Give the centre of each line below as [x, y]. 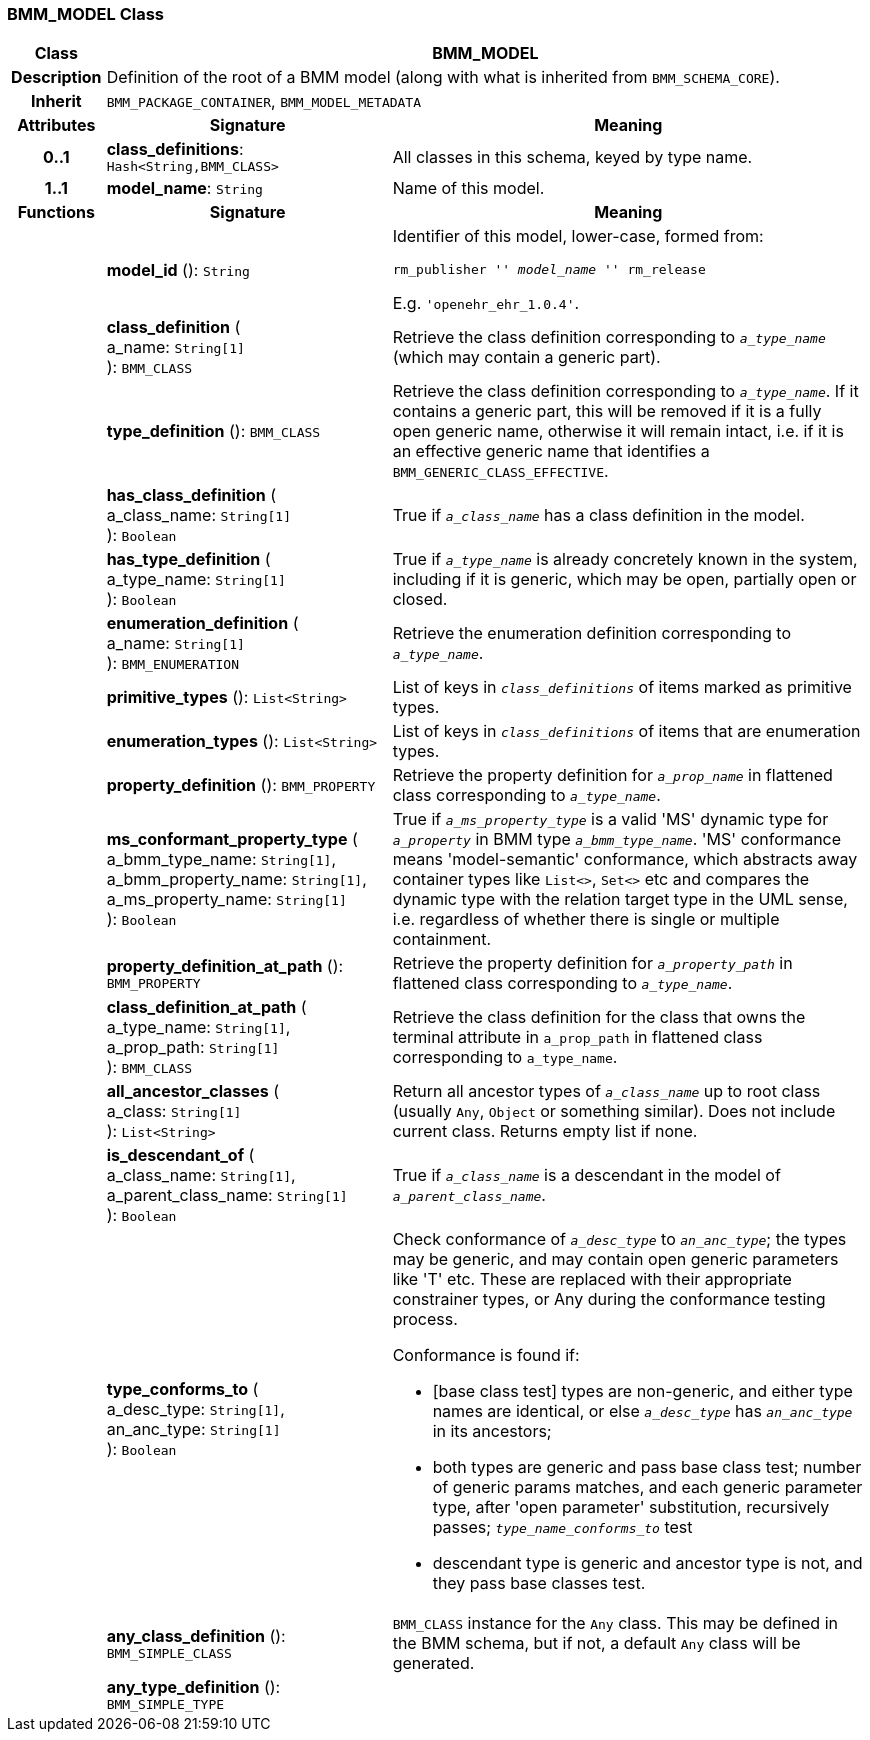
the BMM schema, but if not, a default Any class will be [596, 1643]
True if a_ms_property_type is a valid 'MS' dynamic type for [610, 819]
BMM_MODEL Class [86, 14]
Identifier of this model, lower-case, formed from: [578, 236]
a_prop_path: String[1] [193, 1047]
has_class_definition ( [191, 495]
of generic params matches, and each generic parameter [647, 1487]
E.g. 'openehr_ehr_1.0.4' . [486, 303]
